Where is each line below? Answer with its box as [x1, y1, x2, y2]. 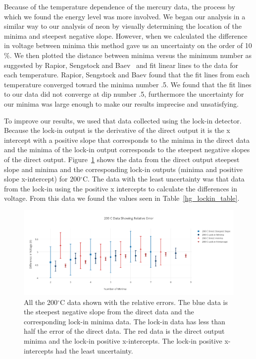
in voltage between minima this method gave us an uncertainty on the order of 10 [4, 40, 252, 51]
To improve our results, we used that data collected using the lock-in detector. [4, 115, 242, 125]
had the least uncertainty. [55, 345, 133, 356]
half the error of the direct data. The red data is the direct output [24, 326, 225, 336]
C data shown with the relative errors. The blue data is [59, 297, 228, 307]
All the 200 [24, 297, 58, 307]
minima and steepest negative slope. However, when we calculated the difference [4, 30, 248, 41]
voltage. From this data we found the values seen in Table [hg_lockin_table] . [4, 193, 240, 203]
